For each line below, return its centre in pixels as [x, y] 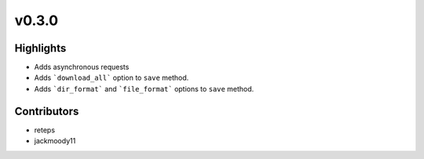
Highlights [40, 48]
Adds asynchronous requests [82, 67]
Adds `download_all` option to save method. [111, 78]
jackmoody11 [55, 141]
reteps [44, 130]
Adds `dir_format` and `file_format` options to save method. [144, 89]
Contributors [47, 111]
